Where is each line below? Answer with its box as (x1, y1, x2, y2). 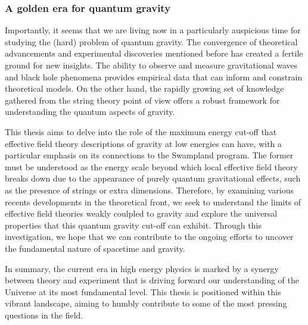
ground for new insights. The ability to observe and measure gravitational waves (5, 59, 298, 71)
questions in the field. (5, 308, 83, 321)
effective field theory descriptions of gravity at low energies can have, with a (5, 137, 282, 149)
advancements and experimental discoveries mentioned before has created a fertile (5, 47, 303, 60)
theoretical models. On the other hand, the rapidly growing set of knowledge (5, 82, 284, 95)
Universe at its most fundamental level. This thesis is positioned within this (5, 285, 281, 298)
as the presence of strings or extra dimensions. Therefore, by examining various (5, 183, 294, 196)
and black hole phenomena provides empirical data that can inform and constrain (5, 70, 303, 83)
